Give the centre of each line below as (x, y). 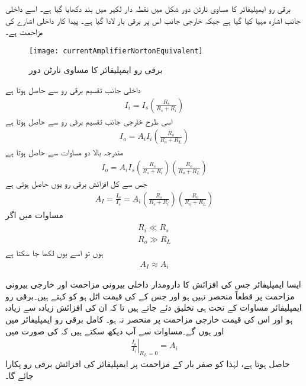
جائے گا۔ (20, 375)
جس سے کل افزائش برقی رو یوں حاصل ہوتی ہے (76, 183)
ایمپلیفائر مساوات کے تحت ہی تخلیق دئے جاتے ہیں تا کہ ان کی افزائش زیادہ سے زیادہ (154, 307)
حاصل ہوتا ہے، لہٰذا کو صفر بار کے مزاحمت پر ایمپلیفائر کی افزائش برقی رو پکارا (148, 364)
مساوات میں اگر (35, 214)
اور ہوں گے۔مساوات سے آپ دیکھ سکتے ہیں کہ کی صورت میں (115, 331)
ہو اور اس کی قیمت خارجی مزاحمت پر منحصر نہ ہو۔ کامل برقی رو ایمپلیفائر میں (149, 319)
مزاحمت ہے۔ (24, 32)
